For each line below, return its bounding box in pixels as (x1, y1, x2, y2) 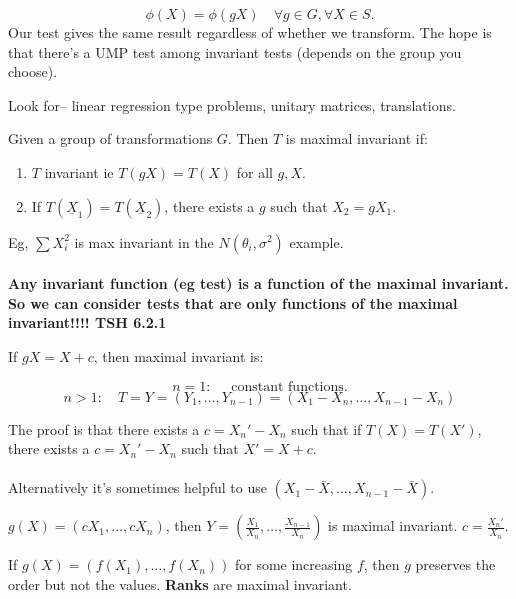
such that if (291, 418, 362, 439)
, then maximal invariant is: (93, 345, 264, 366)
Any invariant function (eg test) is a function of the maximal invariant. (8, 273, 509, 294)
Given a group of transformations (8, 128, 213, 149)
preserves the (415, 554, 496, 575)
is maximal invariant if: (285, 128, 428, 149)
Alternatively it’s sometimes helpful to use (8, 477, 267, 498)
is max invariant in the (74, 231, 214, 252)
